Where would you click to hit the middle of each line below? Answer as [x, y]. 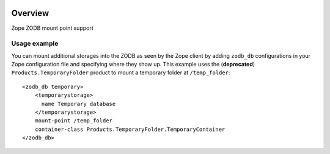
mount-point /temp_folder [74, 121]
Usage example [35, 44]
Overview [30, 13]
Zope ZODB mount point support [53, 28]
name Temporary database [79, 104]
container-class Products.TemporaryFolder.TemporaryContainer [130, 129]
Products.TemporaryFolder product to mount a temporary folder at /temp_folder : [121, 72]
